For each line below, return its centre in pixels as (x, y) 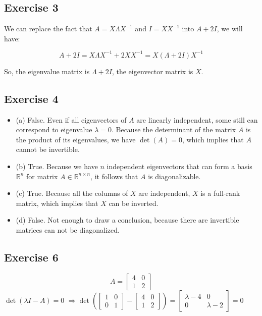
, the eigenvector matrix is (152, 71)
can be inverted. (134, 203)
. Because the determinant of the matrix (174, 129)
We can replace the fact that (48, 29)
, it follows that (114, 176)
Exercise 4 (31, 98)
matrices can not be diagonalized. (68, 230)
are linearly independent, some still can (197, 119)
